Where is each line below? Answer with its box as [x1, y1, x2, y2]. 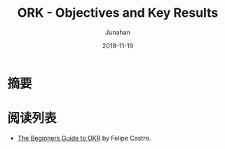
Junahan [104, 28, 131, 36]
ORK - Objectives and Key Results [17, 5, 219, 21]
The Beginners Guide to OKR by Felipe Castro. [17, 134, 151, 142]
